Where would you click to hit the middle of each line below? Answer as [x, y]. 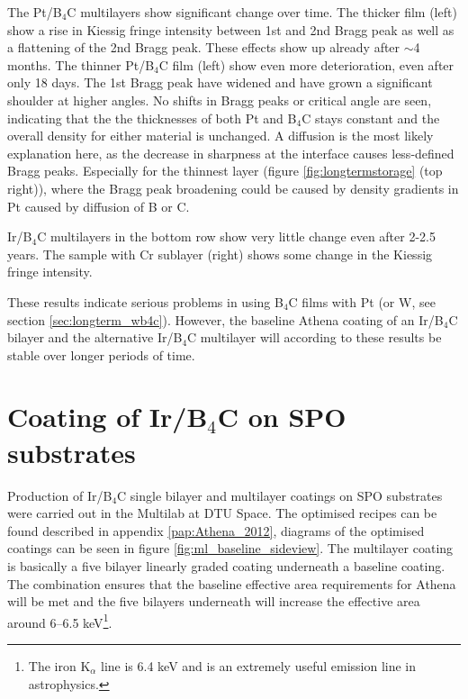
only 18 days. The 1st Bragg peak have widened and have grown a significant [220, 82]
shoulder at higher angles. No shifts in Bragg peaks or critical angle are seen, [220, 100]
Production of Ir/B [60, 495]
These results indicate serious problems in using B [145, 301]
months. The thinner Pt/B [81, 64]
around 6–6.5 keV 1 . [60, 621]
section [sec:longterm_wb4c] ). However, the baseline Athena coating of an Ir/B [225, 319]
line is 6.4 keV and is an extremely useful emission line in [259, 666]
